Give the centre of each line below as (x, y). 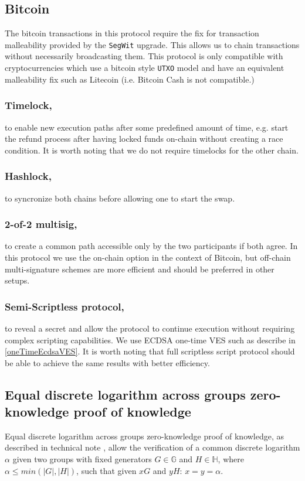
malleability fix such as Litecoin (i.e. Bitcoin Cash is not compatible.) (130, 79)
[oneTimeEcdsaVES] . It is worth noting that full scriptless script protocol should (150, 351)
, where (231, 459)
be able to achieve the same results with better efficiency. (107, 362)
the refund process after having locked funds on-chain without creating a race (144, 139)
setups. (17, 280)
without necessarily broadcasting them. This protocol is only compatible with (144, 56)
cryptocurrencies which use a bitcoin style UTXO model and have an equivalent (145, 68)
